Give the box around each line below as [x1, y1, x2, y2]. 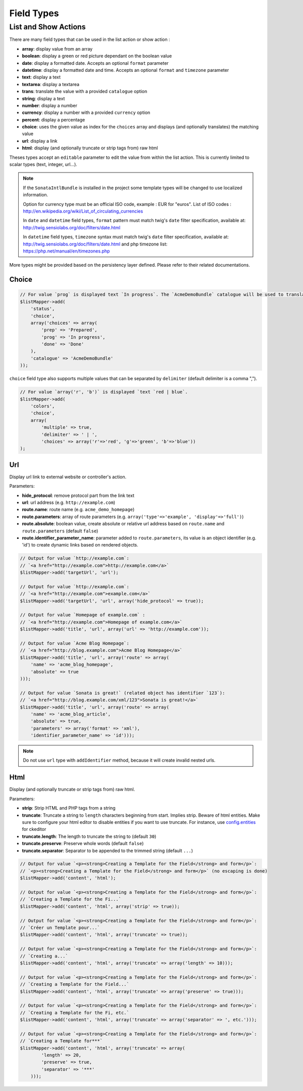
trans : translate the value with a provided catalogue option [22, 89, 147, 95]
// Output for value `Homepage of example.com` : [20, 612, 145, 618]
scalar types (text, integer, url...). [9, 161, 78, 167]
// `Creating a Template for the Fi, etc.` [20, 1010, 130, 1016]
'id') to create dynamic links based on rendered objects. [22, 542, 138, 548]
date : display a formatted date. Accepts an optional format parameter [22, 60, 169, 66]
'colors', [30, 403, 55, 409]
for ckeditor [22, 826, 46, 832]
